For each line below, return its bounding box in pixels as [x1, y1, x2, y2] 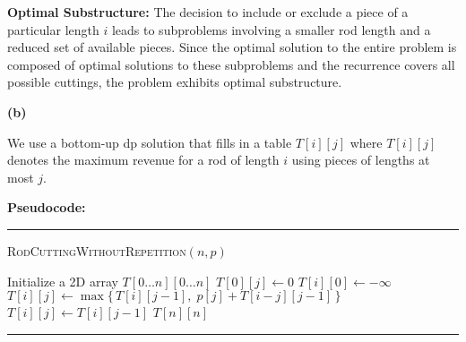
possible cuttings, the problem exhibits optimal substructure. [7, 73, 342, 91]
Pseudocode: [7, 198, 86, 217]
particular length [7, 20, 99, 38]
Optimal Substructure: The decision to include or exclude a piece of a [7, 3, 409, 21]
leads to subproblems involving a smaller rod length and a [111, 20, 431, 38]
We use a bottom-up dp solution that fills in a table [7, 133, 292, 151]
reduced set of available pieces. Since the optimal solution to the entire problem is [7, 38, 457, 56]
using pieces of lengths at [291, 150, 430, 169]
